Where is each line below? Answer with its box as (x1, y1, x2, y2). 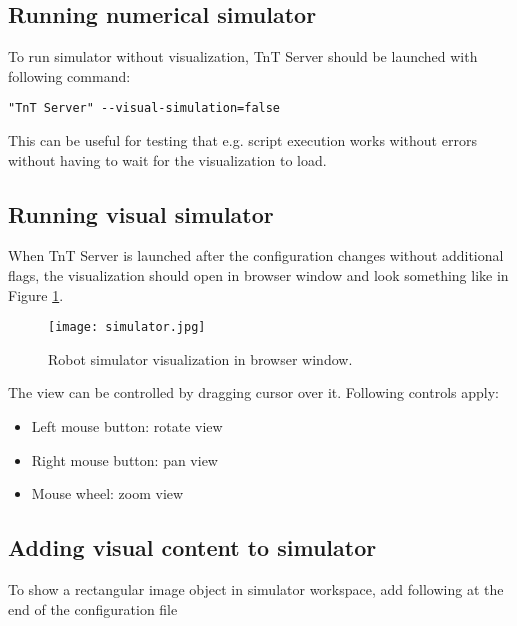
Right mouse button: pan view (31, 449, 218, 470)
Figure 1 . (8, 284, 64, 305)
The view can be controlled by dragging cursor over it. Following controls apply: (8, 382, 499, 403)
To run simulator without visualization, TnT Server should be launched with (8, 46, 478, 67)
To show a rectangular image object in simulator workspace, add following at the (8, 579, 504, 600)
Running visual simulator (8, 198, 274, 229)
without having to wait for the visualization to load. (8, 149, 327, 170)
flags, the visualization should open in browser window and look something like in (8, 265, 509, 286)
